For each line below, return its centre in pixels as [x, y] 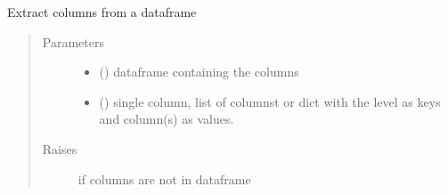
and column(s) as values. [167, 119]
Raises [60, 148]
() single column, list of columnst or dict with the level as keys [270, 101]
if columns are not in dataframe [164, 179]
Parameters [73, 41]
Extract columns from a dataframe [102, 12]
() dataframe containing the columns [199, 72]
